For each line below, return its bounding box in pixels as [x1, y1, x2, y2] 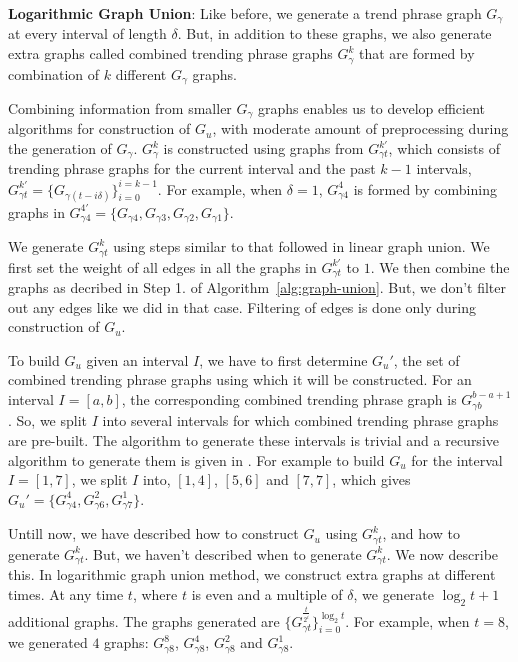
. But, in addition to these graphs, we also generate [177, 23, 492, 44]
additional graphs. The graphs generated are [8, 610, 280, 631]
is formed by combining [353, 178, 497, 199]
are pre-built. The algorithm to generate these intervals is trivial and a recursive [8, 430, 499, 451]
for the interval [411, 449, 503, 470]
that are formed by [359, 43, 475, 64]
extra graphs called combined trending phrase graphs [8, 43, 333, 64]
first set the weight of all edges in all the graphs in [8, 256, 317, 277]
